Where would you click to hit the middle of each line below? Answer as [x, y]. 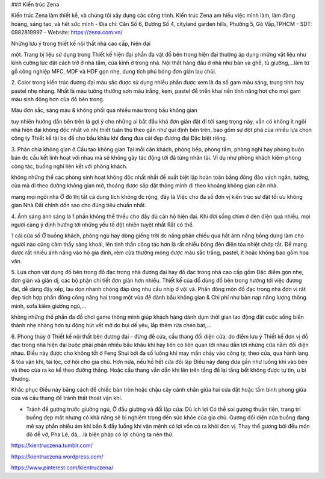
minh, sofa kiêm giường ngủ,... [49, 306]
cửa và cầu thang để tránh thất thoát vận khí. [67, 398]
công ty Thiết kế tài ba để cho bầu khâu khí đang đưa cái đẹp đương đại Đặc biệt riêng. [119, 138]
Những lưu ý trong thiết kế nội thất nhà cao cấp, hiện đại [81, 43]
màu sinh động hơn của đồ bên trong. [58, 99]
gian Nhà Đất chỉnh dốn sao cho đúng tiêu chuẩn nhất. [79, 205]
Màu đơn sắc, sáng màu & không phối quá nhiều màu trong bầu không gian [104, 110]
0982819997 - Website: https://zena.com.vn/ [67, 33]
